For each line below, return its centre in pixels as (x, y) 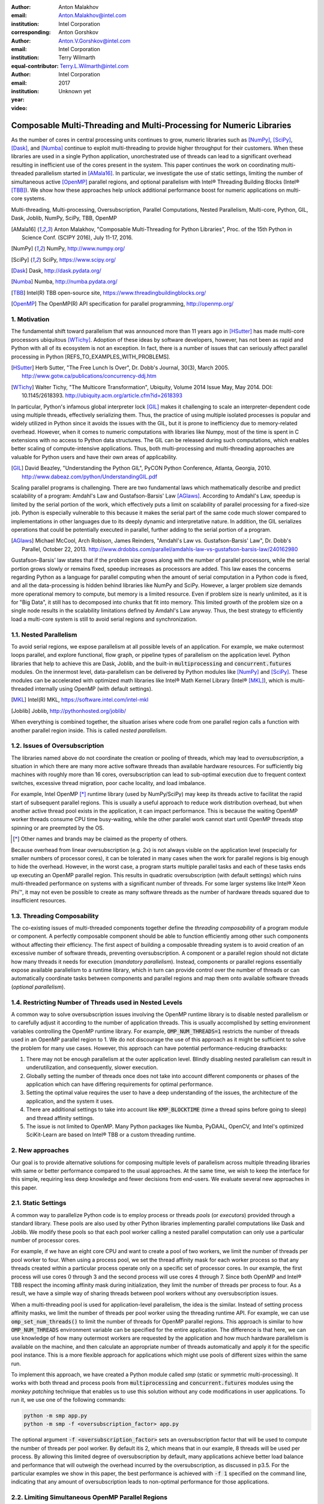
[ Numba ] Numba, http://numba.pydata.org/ (64, 282)
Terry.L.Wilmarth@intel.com (94, 66)
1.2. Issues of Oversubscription (58, 746)
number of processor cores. (46, 1240)
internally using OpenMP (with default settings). (94, 688)
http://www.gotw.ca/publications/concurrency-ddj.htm (89, 376)
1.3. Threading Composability (55, 916)
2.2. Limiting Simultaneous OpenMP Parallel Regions (89, 1497)
